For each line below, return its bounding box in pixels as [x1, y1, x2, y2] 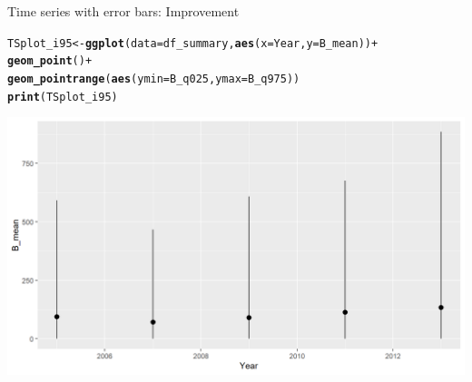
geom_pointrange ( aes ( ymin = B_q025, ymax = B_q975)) [7, 72, 300, 85]
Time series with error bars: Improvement [7, 2, 240, 20]
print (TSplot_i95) [7, 90, 118, 103]
